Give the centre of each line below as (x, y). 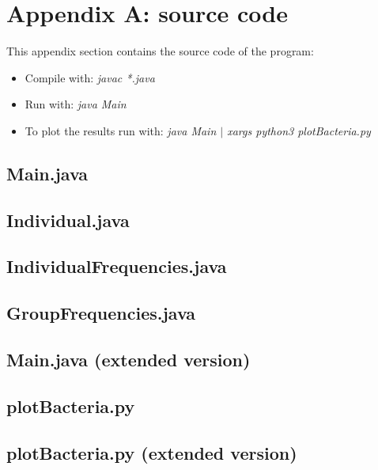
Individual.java (68, 220)
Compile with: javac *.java (90, 77)
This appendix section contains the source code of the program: (160, 51)
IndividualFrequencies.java (117, 266)
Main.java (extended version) (129, 360)
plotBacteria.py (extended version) (152, 452)
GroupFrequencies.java (101, 313)
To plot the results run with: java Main (121, 130)
